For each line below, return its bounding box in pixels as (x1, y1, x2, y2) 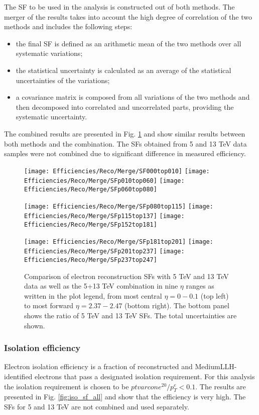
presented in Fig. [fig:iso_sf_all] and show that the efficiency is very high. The (4, 391, 246, 402)
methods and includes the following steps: (4, 21, 133, 32)
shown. (24, 320, 45, 330)
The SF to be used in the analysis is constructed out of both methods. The (4, 2, 235, 12)
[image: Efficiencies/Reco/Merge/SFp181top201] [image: (24, 238, 213, 245)
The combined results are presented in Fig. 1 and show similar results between (4, 128, 245, 139)
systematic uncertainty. (16, 111, 87, 122)
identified (4, 371, 33, 381)
